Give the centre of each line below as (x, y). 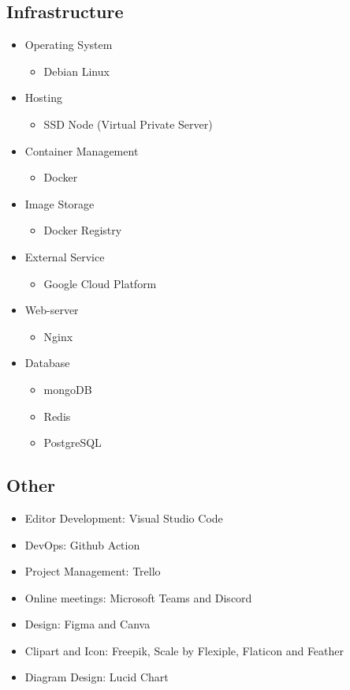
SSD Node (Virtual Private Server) (128, 124)
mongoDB (68, 389)
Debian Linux (76, 71)
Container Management (82, 150)
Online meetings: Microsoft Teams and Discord (138, 597)
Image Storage (60, 203)
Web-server (52, 310)
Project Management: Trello (93, 571)
